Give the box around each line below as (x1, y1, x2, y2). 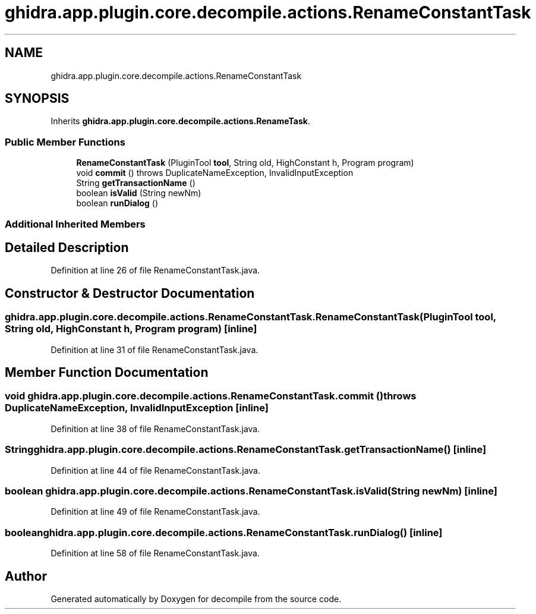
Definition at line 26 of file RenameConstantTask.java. (51, 265, 260, 276)
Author (5, 568, 47, 584)
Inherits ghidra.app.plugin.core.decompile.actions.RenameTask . (51, 116, 310, 127)
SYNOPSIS (5, 91, 70, 106)
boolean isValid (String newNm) (76, 188, 201, 199)
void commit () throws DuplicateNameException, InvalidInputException (76, 168, 354, 178)
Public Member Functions (5, 136, 125, 148)
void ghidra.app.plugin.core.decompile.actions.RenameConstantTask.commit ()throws (5, 390, 417, 402)
